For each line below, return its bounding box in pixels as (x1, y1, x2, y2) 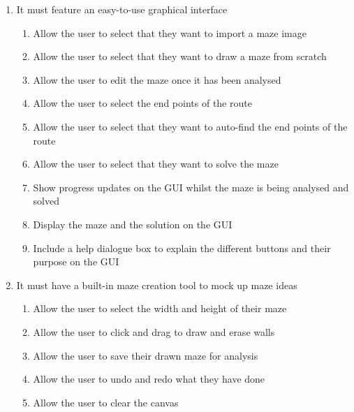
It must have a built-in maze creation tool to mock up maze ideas (16, 277, 297, 292)
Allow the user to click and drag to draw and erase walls (33, 324, 275, 339)
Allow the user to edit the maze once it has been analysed (33, 72, 281, 87)
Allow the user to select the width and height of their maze (33, 301, 287, 316)
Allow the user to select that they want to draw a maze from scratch (33, 49, 327, 64)
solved (33, 193, 60, 208)
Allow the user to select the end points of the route (33, 96, 252, 110)
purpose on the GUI (33, 254, 119, 269)
